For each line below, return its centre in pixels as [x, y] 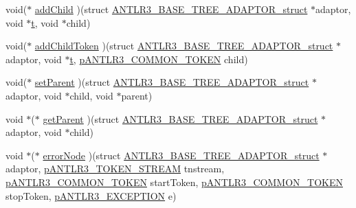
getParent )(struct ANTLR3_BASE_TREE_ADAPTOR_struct [180, 118]
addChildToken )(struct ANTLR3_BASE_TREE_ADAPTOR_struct [184, 46]
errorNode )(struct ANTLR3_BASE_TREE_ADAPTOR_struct [181, 155]
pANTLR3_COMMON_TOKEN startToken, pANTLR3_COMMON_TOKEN [174, 182]
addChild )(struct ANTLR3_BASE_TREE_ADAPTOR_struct [171, 9]
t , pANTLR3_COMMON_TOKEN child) [159, 59]
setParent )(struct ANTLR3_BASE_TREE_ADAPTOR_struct [172, 82]
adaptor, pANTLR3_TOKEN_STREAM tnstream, [115, 169]
